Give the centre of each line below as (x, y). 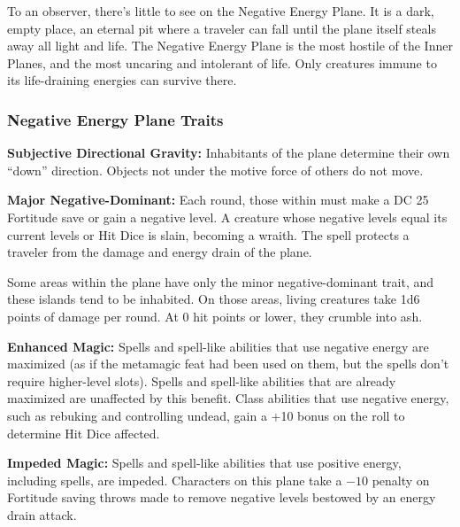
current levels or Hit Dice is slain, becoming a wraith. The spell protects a (208, 234)
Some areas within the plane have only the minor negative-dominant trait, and (221, 281)
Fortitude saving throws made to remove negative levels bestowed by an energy (222, 497)
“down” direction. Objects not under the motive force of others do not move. (215, 170)
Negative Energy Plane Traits (115, 119)
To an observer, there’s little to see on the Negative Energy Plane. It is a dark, (221, 11)
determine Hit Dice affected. (84, 433)
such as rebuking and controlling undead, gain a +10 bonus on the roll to (206, 415)
